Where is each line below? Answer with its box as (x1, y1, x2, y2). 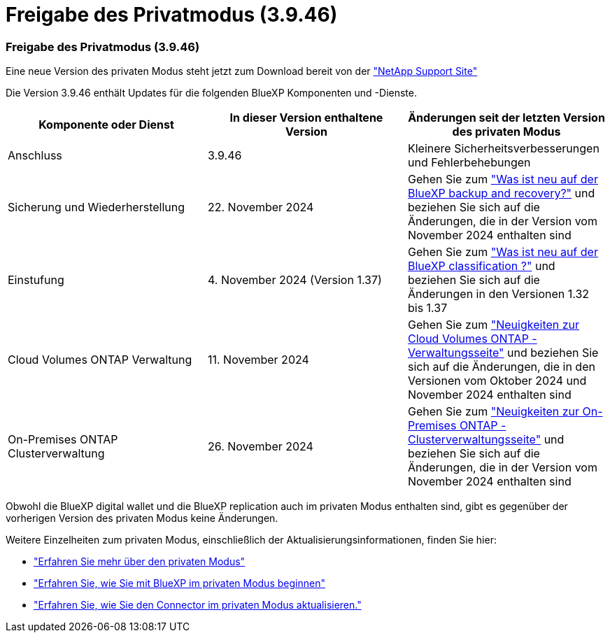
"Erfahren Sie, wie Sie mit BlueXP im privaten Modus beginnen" (34, 577, 325, 590)
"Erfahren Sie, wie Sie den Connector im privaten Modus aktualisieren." (34, 599, 362, 611)
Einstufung (8, 273, 64, 288)
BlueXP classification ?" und (407, 259, 555, 274)
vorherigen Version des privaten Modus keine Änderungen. (6, 512, 278, 525)
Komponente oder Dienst (38, 118, 174, 132)
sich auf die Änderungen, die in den (407, 360, 595, 374)
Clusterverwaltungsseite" (407, 432, 541, 447)
